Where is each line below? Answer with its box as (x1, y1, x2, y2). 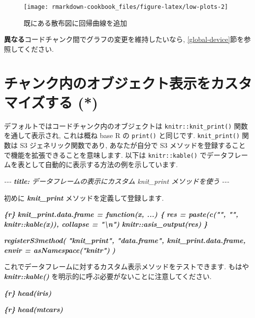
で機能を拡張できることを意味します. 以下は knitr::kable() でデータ (4, 149, 227, 160)
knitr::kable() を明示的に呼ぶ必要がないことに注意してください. (4, 271, 212, 282)
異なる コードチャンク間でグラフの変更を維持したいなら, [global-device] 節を (4, 34, 244, 44)
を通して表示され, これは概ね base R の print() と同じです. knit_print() (4, 130, 240, 141)
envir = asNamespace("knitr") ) (4, 245, 116, 255)
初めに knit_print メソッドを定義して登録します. (4, 192, 164, 203)
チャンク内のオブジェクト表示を (4, 72, 211, 93)
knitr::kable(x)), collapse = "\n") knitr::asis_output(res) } (4, 218, 208, 229)
